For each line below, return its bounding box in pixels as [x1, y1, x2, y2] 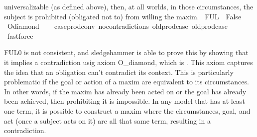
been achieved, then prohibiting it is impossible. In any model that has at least [4, 96, 245, 106]
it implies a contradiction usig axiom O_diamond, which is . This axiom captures [4, 57, 253, 67]
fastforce [7, 30, 33, 41]
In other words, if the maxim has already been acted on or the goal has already [4, 86, 247, 96]
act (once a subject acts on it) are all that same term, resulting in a [4, 115, 211, 126]
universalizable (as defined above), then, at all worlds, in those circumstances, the [4, 1, 254, 11]
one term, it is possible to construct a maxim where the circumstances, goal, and [4, 105, 251, 116]
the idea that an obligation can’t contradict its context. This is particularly [4, 67, 234, 77]
